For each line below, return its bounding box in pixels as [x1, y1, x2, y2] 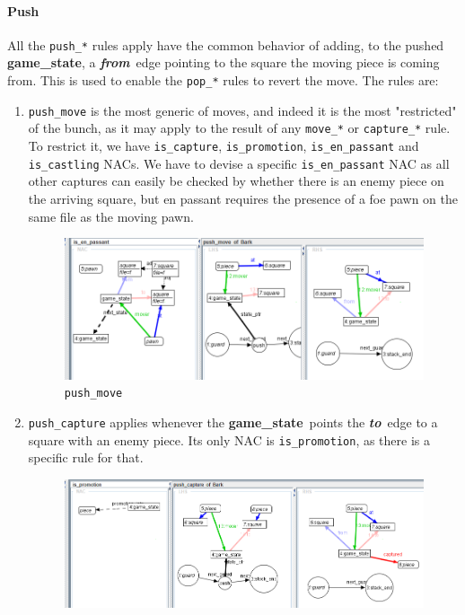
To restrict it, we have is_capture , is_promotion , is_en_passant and [28, 136, 419, 155]
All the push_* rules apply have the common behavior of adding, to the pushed [7, 35, 444, 54]
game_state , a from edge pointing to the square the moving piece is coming [7, 53, 440, 72]
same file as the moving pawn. [28, 206, 194, 225]
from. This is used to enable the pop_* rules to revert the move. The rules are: [7, 71, 439, 90]
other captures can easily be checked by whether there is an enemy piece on [28, 171, 444, 190]
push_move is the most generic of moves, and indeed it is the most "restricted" [28, 101, 457, 119]
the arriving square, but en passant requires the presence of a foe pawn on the [28, 189, 458, 207]
